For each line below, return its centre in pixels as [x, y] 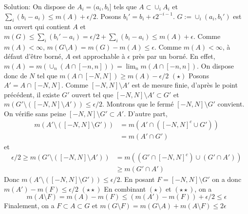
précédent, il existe [32, 94]
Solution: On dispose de [39, 6]
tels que [125, 6]
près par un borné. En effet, [174, 56]
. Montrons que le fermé [138, 104]
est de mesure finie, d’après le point [185, 85]
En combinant [125, 188]
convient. [231, 104]
